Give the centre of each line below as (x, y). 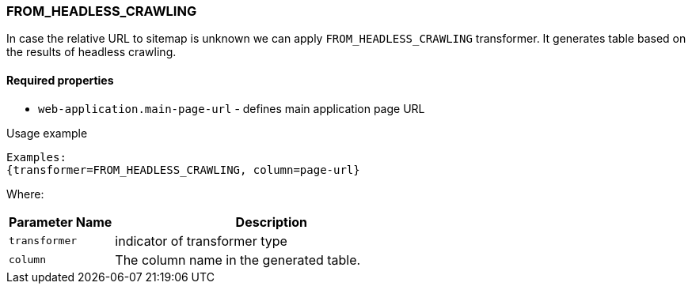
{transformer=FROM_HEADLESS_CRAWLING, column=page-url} (183, 169)
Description (272, 222)
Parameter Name (61, 222)
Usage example (47, 133)
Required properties (60, 80)
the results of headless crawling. (91, 52)
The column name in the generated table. (238, 260)
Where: (25, 194)
